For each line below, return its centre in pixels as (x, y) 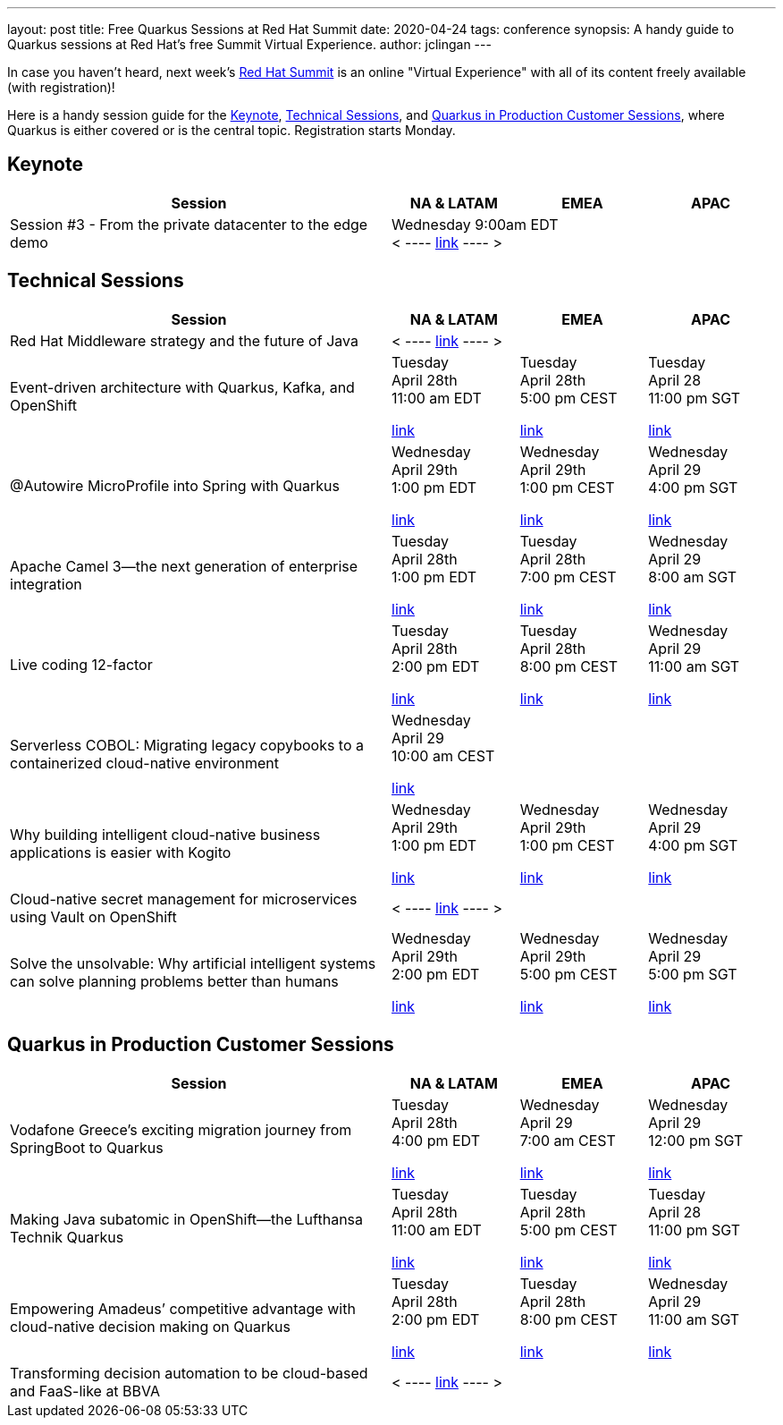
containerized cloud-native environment (144, 763)
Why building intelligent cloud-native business (165, 834)
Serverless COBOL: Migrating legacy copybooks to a (187, 745)
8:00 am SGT (693, 577)
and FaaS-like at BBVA (85, 1391)
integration (46, 584)
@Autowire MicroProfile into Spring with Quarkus (175, 485)
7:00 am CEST (568, 1140)
